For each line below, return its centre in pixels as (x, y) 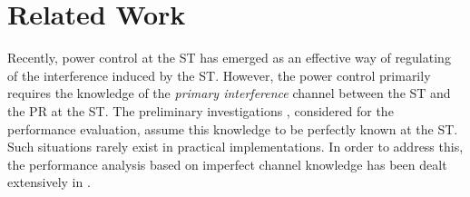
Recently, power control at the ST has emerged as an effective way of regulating (229, 58)
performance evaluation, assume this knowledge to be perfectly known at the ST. (233, 128)
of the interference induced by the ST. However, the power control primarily (219, 75)
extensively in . (49, 182)
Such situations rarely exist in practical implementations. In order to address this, (235, 147)
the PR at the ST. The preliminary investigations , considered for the (201, 110)
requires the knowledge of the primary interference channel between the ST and (229, 93)
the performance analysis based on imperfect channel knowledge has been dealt (227, 164)
